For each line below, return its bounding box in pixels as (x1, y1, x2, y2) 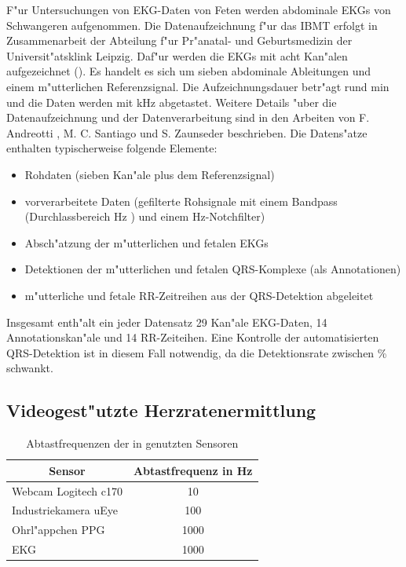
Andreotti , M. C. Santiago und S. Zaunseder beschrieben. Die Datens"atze (6, 124, 368, 141)
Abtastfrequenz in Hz (133, 462, 253, 478)
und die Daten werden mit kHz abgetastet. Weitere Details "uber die (6, 93, 337, 110)
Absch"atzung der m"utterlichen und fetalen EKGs (24, 234, 269, 251)
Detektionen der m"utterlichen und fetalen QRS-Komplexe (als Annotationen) (24, 261, 401, 277)
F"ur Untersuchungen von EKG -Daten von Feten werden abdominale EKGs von (6, 2, 391, 17)
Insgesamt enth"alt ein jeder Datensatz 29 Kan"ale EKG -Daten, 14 (6, 313, 327, 330)
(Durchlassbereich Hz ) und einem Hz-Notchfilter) (24, 208, 265, 225)
